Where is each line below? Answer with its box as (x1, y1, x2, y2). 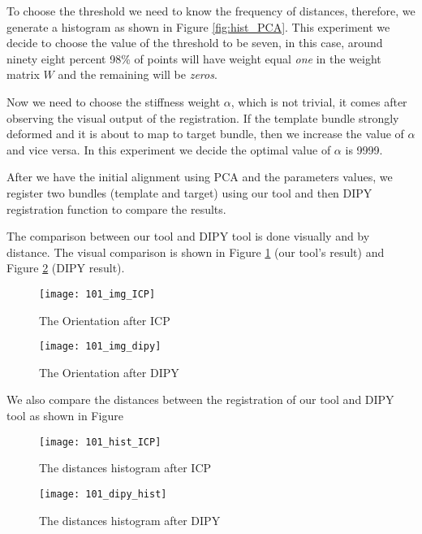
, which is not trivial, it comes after (230, 93, 407, 110)
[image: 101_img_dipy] (39, 341, 161, 353)
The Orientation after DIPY (39, 363, 179, 380)
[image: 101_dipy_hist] (39, 488, 167, 500)
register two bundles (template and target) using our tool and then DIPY (6, 184, 372, 201)
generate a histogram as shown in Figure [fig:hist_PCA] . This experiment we (6, 18, 390, 35)
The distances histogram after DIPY (39, 511, 221, 528)
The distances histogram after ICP (39, 459, 212, 476)
